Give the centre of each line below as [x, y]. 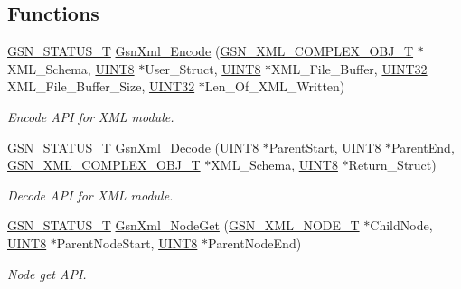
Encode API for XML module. [91, 116]
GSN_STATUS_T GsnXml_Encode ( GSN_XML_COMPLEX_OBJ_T [211, 51]
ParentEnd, [423, 147]
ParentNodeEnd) [254, 242]
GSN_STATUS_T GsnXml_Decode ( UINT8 [133, 147]
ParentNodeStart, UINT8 [127, 242]
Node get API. [47, 273]
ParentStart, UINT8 [325, 147]
